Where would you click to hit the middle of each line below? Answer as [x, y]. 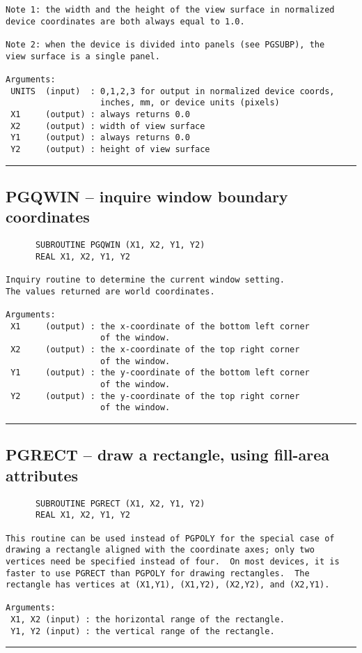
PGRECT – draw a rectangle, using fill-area [168, 455]
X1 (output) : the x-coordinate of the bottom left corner [160, 326]
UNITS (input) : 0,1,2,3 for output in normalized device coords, [173, 91]
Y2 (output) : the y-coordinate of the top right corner [155, 396]
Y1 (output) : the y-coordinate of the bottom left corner [160, 373]
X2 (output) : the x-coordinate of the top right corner [155, 350]
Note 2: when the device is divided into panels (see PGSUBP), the [165, 44]
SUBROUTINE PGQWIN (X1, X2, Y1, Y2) [120, 245]
